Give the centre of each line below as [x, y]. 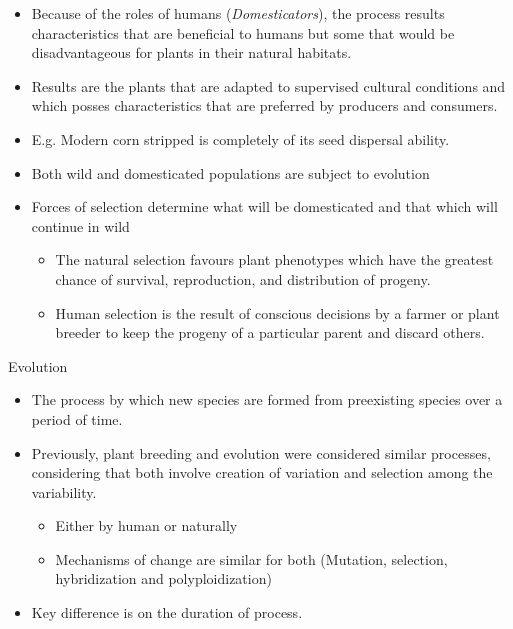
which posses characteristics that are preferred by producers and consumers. [264, 105]
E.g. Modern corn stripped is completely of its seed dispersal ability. [240, 138]
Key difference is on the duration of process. [167, 612]
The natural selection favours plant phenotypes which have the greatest [274, 259]
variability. [64, 491]
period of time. [77, 418]
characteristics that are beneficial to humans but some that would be [243, 32]
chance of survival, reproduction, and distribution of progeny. [243, 278]
